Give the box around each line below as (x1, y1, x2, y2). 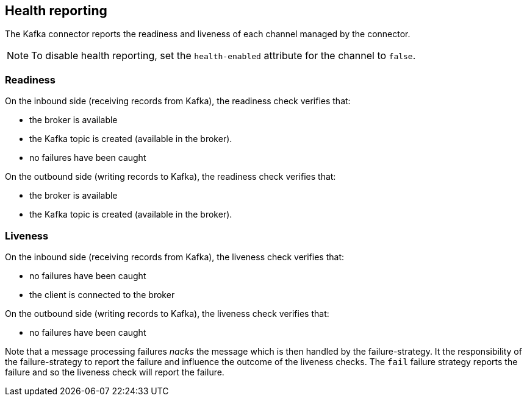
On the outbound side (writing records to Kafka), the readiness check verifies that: (5, 171, 336, 182)
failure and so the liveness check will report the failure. (5, 366, 224, 377)
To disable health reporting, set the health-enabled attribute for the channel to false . (31, 49, 416, 62)
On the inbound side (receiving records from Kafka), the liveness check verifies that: (5, 251, 344, 262)
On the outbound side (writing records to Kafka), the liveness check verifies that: (5, 308, 329, 319)
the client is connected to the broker (29, 289, 175, 300)
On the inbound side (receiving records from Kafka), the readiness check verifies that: (5, 96, 351, 107)
